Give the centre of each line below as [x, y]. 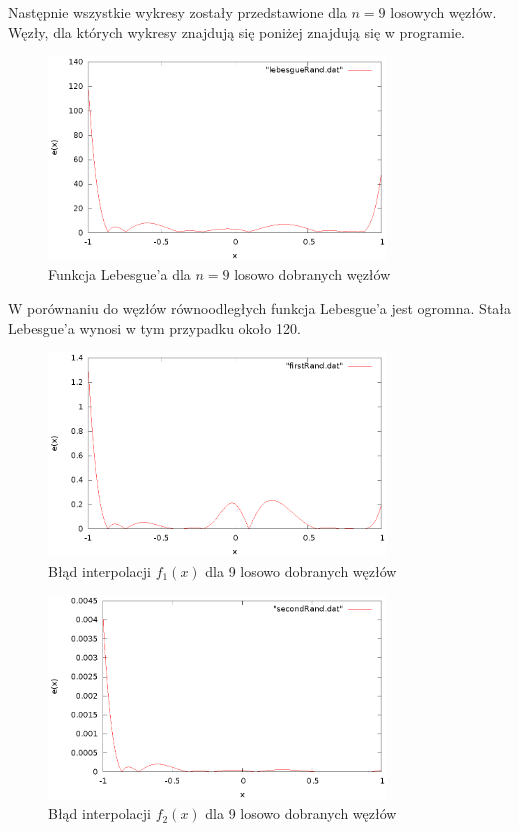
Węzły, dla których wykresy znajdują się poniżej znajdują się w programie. [237, 31]
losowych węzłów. [443, 12]
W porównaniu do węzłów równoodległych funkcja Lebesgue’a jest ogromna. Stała [260, 308]
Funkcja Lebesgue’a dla [119, 274]
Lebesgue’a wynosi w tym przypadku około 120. [154, 327]
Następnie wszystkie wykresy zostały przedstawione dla [177, 12]
